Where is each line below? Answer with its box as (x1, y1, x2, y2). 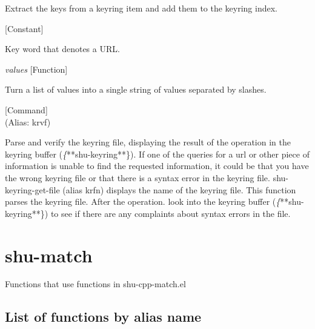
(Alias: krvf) (5, 115, 51, 128)
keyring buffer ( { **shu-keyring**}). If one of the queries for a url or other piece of (5, 147, 310, 160)
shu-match (5, 242, 93, 267)
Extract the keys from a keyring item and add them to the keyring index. (5, 2, 277, 14)
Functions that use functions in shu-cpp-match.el (5, 277, 186, 290)
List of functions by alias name (5, 307, 202, 326)
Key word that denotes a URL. (5, 42, 120, 55)
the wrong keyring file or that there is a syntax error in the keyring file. (5, 171, 270, 184)
